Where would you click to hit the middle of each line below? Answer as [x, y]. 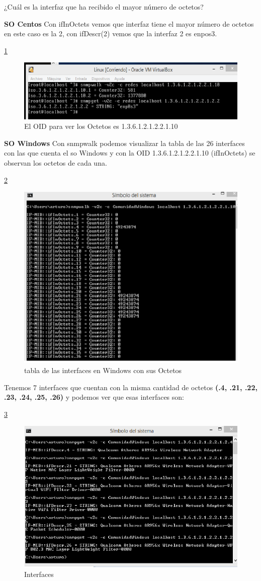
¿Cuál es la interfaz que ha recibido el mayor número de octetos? [104, 7]
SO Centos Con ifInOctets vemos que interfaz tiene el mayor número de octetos [129, 23]
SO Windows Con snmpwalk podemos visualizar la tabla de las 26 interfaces [124, 143]
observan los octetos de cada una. [56, 162]
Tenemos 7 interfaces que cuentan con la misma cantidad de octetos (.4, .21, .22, [131, 387]
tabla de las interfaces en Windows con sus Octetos [103, 370]
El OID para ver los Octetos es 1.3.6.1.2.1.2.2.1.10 [101, 126]
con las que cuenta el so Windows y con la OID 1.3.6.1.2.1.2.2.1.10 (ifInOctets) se [130, 153]
